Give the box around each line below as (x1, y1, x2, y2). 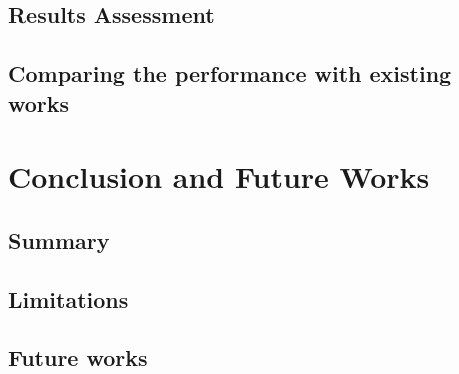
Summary (8, 224, 110, 255)
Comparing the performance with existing (8, 58, 452, 89)
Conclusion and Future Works (8, 156, 430, 197)
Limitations (8, 283, 129, 314)
